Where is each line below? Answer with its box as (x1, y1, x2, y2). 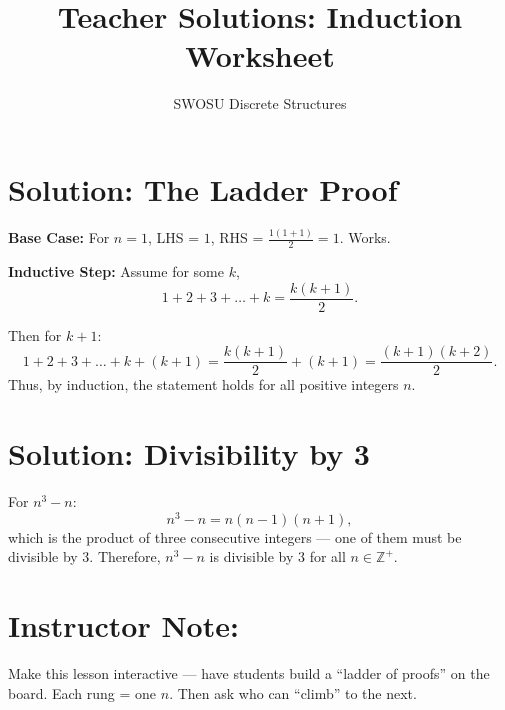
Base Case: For (8, 227, 110, 248)
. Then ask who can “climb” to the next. (169, 682, 417, 703)
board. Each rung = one (8, 682, 157, 703)
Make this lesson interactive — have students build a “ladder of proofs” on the (8, 663, 490, 683)
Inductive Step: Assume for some (8, 260, 224, 281)
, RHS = (210, 227, 264, 248)
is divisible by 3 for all (209, 546, 346, 567)
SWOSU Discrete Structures (173, 93, 347, 114)
